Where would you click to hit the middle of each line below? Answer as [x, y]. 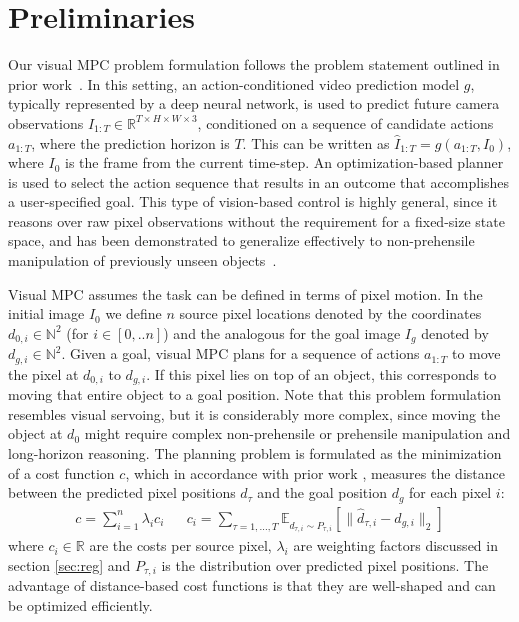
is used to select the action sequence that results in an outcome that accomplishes [259, 181]
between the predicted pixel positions [122, 492]
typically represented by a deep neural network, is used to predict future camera [254, 103]
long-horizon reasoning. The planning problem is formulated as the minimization [255, 452]
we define [133, 313]
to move [476, 353]
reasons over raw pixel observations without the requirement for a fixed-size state [256, 220]
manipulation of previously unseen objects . [142, 260]
